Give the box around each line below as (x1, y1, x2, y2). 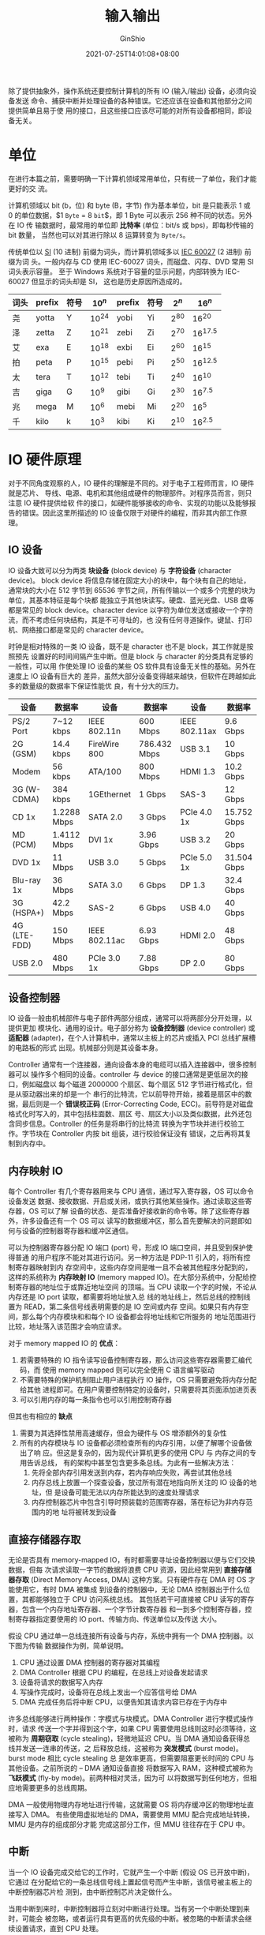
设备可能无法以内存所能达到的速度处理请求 (61, 1487, 200, 1497)
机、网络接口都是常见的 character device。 (8, 624, 148, 634)
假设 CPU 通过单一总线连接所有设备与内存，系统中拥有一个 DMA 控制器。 (8, 1631, 247, 1641)
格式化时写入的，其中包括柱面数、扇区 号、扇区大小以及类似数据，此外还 (8, 1109, 245, 1119)
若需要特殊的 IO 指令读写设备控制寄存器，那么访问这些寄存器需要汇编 (19, 1356, 246, 1365)
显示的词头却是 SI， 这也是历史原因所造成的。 (38, 276, 187, 286)
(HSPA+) (12, 907, 45, 918)
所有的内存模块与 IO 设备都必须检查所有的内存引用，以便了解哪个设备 (19, 1438, 246, 1448)
